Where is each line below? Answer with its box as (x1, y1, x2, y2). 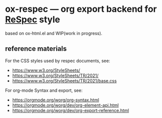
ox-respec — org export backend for (5, 3, 157, 15)
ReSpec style (5, 14, 61, 25)
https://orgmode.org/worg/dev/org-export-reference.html (12, 107, 130, 113)
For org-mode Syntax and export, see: (5, 87, 83, 93)
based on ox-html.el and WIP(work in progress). (5, 30, 102, 36)
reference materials (5, 44, 67, 53)
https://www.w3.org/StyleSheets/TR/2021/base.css (12, 78, 117, 83)
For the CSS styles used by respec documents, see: (5, 58, 110, 64)
